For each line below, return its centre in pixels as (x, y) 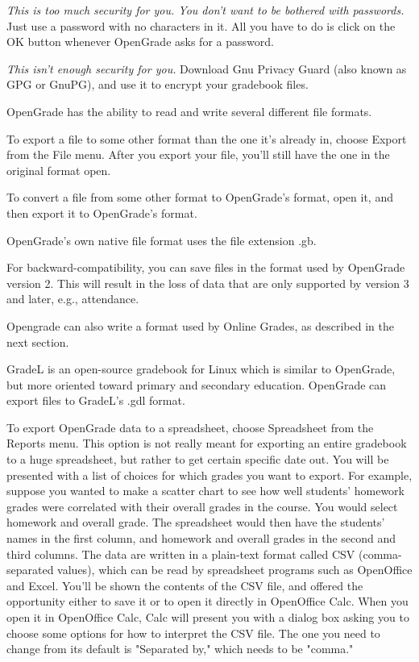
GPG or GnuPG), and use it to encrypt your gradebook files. (158, 84)
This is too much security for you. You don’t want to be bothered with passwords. (205, 10)
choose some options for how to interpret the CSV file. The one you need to (193, 633)
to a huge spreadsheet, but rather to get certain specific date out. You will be (198, 459)
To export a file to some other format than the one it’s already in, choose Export (207, 138)
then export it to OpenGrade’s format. (102, 212)
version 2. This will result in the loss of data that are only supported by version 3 (208, 283)
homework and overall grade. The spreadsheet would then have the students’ (196, 522)
